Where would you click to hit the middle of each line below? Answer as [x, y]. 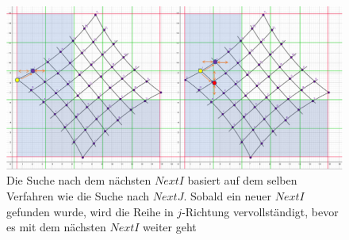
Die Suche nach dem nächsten [79, 180]
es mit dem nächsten [56, 227]
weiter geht [170, 227]
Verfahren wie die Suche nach [78, 195]
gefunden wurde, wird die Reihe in [90, 211]
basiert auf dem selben [242, 180]
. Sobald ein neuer [227, 195]
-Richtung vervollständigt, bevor [260, 211]
